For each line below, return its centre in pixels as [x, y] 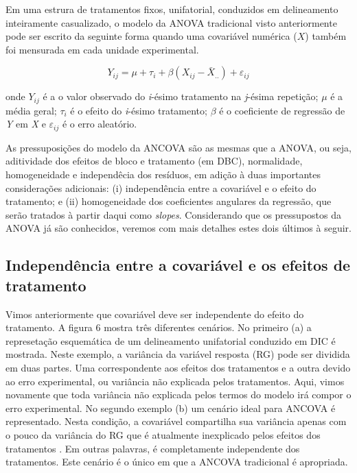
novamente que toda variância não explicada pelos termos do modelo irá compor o [178, 395]
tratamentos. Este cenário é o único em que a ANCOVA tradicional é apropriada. [177, 462]
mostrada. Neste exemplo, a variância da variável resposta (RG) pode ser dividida [178, 354]
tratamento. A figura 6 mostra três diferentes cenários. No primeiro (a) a [159, 327]
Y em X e [26, 124]
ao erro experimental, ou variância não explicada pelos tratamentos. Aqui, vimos [175, 381]
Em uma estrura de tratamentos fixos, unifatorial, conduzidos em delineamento [172, 9]
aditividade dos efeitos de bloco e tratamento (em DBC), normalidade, [154, 161]
